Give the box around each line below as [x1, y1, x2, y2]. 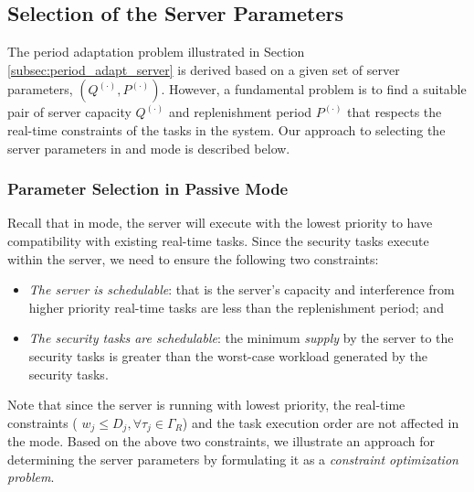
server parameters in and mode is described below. [7, 138, 290, 157]
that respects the [347, 102, 442, 122]
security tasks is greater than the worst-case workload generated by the [28, 346, 427, 365]
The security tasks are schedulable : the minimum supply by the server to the [28, 328, 454, 348]
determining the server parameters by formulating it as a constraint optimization [7, 449, 458, 468]
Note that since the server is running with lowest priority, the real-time [7, 395, 406, 414]
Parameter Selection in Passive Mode [7, 177, 289, 200]
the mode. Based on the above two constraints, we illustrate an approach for [7, 432, 436, 451]
